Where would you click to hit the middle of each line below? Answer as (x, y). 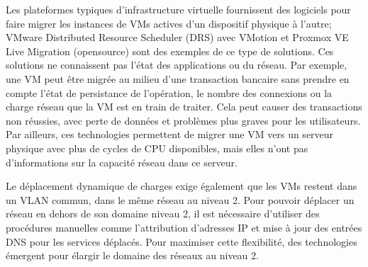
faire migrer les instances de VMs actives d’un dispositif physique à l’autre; (169, 23)
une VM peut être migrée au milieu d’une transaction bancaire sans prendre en (178, 78)
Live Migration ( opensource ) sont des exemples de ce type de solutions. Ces (170, 51)
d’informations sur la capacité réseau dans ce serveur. (122, 162)
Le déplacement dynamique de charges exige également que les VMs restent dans (182, 186)
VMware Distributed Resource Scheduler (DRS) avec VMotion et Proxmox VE (177, 37)
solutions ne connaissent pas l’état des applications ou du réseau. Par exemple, (177, 65)
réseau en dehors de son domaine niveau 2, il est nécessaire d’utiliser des (163, 214)
